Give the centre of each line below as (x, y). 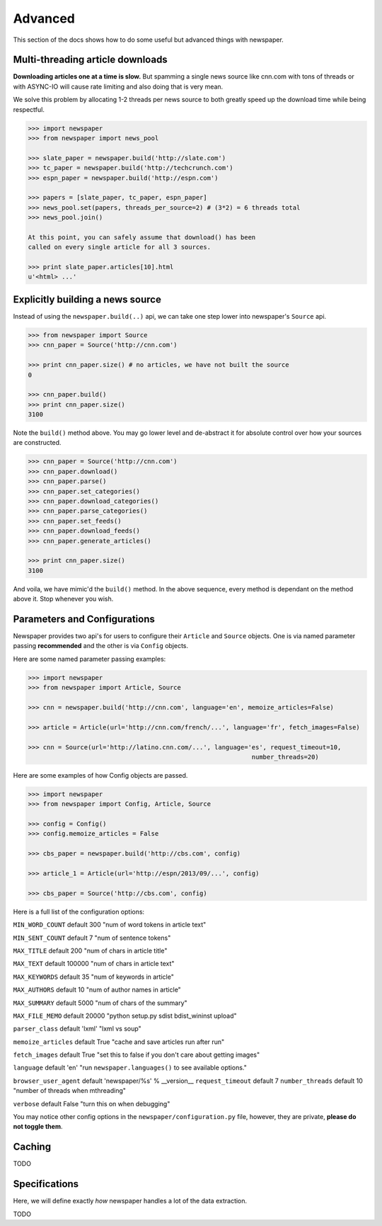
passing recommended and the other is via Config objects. (101, 646)
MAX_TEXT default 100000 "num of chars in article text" (94, 964)
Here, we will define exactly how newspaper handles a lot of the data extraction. (130, 1201)
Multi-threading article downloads (90, 60)
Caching (32, 1147)
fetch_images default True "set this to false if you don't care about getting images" (137, 1055)
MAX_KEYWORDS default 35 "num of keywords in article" (94, 977)
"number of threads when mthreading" (70, 1091)
